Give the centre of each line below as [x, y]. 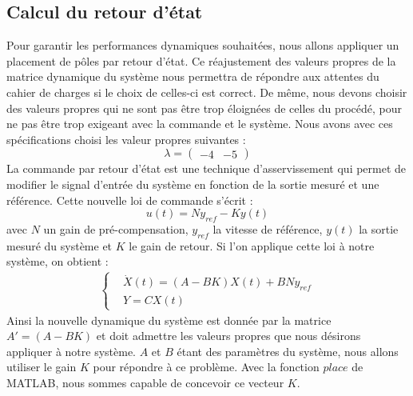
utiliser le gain [42, 367]
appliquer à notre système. [71, 351]
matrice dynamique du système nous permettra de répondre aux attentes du [193, 76]
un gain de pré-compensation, [116, 228]
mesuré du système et [60, 245]
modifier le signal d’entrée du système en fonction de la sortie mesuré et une [193, 184]
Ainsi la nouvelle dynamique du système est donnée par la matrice [169, 320]
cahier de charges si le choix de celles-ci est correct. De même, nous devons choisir [207, 92]
